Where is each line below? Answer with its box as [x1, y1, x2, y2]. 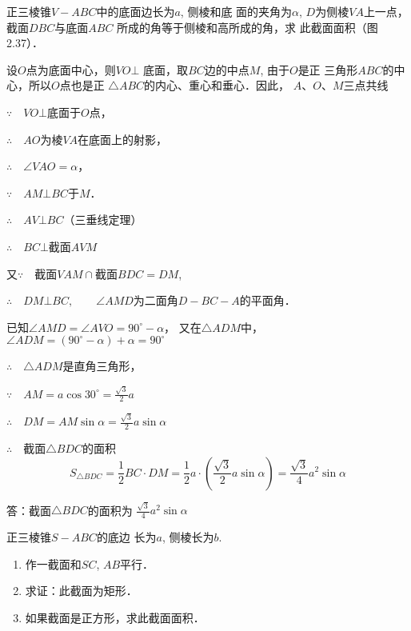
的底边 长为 [96, 529, 157, 545]
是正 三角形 [297, 61, 358, 78]
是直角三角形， [62, 357, 142, 374]
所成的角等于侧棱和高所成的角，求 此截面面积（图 [117, 18, 378, 35]
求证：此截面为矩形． [25, 582, 138, 599]
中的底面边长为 [96, 3, 175, 19]
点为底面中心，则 [26, 61, 116, 78]
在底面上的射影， [78, 130, 168, 147]
